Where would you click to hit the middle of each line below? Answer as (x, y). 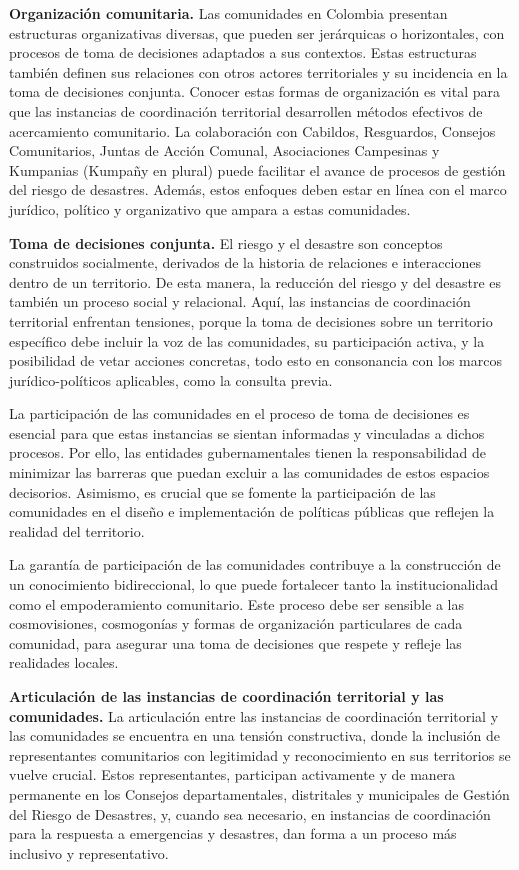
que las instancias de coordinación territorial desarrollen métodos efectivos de (246, 110)
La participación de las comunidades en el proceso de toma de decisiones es (239, 413)
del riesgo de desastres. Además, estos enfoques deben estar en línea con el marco (258, 189)
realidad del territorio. (77, 530)
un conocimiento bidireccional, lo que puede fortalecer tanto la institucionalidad (254, 584)
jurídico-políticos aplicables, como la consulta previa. (171, 379)
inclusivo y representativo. (89, 852)
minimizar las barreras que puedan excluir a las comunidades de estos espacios (249, 472)
